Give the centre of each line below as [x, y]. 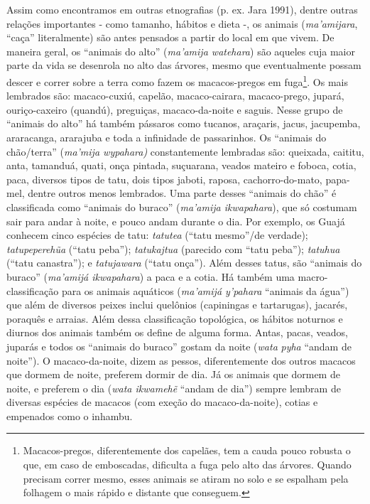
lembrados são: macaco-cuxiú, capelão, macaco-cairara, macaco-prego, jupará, [175, 96]
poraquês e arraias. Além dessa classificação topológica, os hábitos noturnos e [175, 318]
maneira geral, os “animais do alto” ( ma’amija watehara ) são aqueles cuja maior [181, 51]
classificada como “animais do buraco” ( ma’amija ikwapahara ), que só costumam [182, 207]
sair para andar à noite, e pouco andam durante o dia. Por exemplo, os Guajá [176, 221]
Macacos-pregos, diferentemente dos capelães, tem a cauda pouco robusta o [187, 450]
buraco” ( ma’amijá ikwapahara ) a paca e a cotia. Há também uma [151, 276]
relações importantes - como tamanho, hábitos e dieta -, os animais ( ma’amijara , [182, 23]
